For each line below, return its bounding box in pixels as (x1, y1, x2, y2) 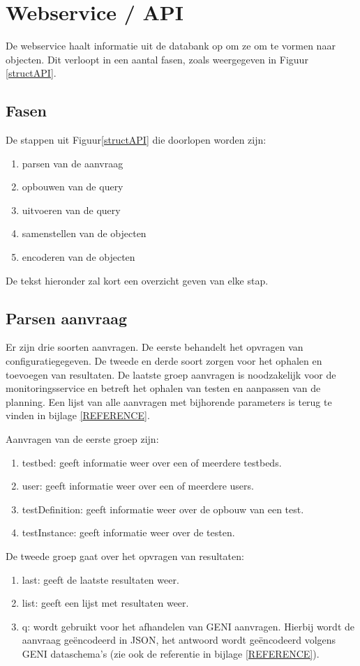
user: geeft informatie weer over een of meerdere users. (22, 478, 254, 493)
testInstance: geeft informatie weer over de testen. (22, 525, 235, 540)
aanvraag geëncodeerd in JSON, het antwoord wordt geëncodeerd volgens (22, 633, 336, 647)
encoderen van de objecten (22, 250, 135, 264)
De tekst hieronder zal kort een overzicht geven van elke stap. (6, 273, 269, 287)
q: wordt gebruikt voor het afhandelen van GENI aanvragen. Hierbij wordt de (22, 619, 354, 633)
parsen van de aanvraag (22, 156, 123, 170)
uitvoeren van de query (22, 202, 121, 217)
